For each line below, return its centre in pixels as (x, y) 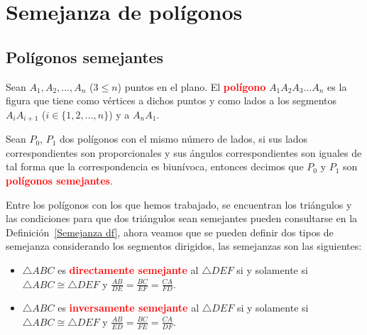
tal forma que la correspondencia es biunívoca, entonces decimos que (155, 166)
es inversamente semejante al (128, 308)
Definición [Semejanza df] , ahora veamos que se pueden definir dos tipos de (170, 232)
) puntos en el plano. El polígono (192, 86)
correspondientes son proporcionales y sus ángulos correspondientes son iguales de (184, 152)
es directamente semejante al (128, 269)
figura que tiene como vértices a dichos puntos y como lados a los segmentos (171, 100)
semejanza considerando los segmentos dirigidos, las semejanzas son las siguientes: (184, 246)
